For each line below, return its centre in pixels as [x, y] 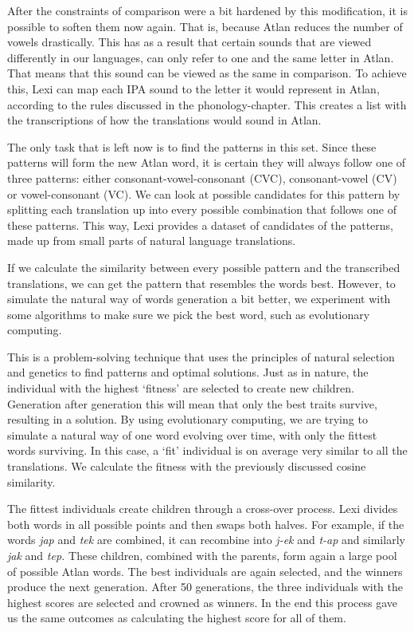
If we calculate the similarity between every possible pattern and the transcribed [204, 267]
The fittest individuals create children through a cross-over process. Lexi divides [203, 509]
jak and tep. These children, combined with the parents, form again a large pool [202, 555]
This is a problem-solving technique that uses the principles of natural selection [201, 356]
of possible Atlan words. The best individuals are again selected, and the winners [205, 571]
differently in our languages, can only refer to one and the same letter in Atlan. [201, 57]
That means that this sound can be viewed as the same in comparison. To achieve [207, 73]
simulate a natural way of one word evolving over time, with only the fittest [192, 434]
